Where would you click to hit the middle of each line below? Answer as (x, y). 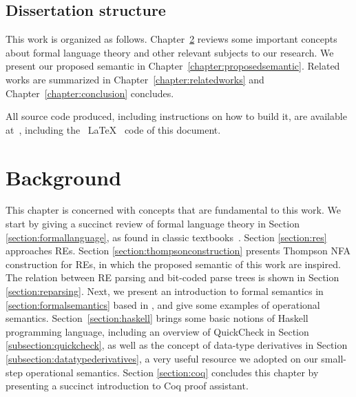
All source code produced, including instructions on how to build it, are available (176, 116)
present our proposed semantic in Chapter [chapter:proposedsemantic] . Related (173, 66)
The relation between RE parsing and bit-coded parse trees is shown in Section (172, 277)
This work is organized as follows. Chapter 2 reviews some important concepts (171, 39)
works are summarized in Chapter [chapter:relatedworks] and (135, 79)
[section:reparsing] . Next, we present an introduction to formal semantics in (165, 291)
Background (64, 177)
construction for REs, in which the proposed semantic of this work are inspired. (173, 264)
